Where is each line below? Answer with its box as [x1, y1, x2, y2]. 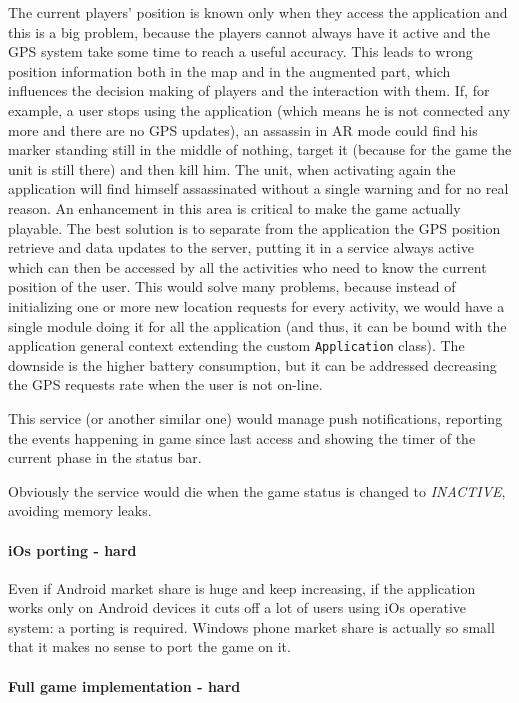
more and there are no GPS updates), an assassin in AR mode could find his [8, 119, 478, 140]
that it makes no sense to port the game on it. [8, 636, 291, 657]
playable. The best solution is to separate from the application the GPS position [8, 217, 501, 238]
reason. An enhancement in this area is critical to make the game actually [8, 197, 461, 218]
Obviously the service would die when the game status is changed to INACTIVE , [8, 480, 506, 501]
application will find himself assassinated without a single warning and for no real [8, 178, 509, 199]
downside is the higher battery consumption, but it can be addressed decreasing [8, 354, 497, 375]
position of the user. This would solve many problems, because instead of [8, 276, 456, 297]
